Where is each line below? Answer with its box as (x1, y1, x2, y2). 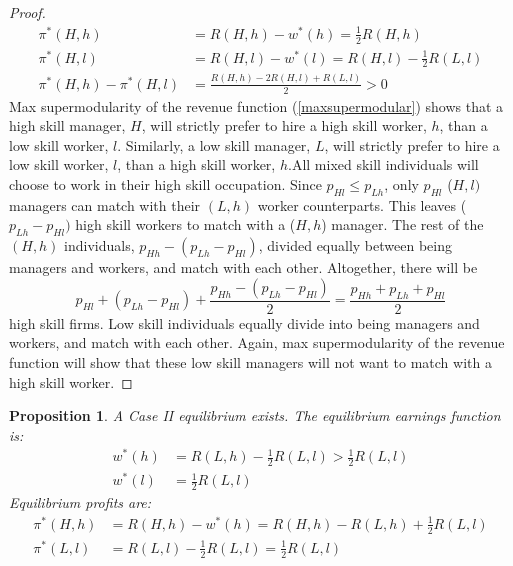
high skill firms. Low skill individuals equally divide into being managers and (9, 312, 480, 333)
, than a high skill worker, (117, 154, 276, 175)
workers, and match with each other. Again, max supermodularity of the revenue (9, 332, 505, 353)
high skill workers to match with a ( (75, 214, 296, 235)
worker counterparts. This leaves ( (257, 194, 467, 215)
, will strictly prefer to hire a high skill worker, (141, 115, 427, 136)
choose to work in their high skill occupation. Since (9, 174, 322, 195)
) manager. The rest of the (321, 214, 484, 235)
